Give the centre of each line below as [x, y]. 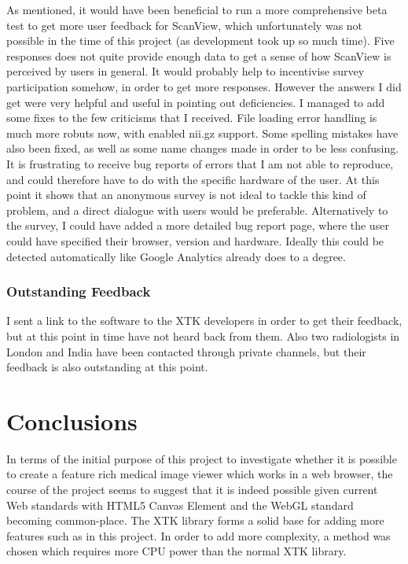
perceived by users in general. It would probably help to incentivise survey [186, 71]
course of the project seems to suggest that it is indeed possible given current [192, 489]
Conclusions [72, 420]
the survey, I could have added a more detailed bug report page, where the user [198, 225]
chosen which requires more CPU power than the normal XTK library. [176, 551]
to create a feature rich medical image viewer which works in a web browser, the [200, 474]
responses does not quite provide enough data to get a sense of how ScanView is [199, 55]
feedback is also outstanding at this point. [107, 367]
